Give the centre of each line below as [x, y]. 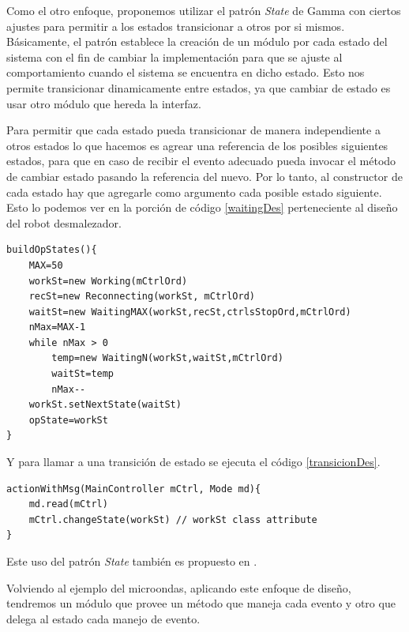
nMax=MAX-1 [57, 327]
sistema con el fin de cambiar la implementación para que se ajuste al [174, 56]
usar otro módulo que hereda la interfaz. [104, 103]
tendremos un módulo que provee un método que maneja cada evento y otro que [201, 603]
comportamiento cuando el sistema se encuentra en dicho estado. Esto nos [186, 72]
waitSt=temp [83, 374]
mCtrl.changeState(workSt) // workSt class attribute [173, 519]
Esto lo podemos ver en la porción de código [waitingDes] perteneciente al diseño [202, 207]
